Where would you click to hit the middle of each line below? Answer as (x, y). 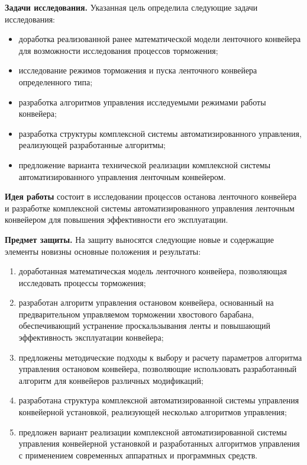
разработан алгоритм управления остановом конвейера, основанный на (146, 302)
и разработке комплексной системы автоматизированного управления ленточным (150, 208)
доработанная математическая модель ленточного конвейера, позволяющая (153, 271)
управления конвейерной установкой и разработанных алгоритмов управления (159, 443)
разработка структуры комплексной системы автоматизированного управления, (160, 133)
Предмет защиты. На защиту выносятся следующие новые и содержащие (139, 239)
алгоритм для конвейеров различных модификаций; (111, 380)
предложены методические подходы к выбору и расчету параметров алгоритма (160, 357)
